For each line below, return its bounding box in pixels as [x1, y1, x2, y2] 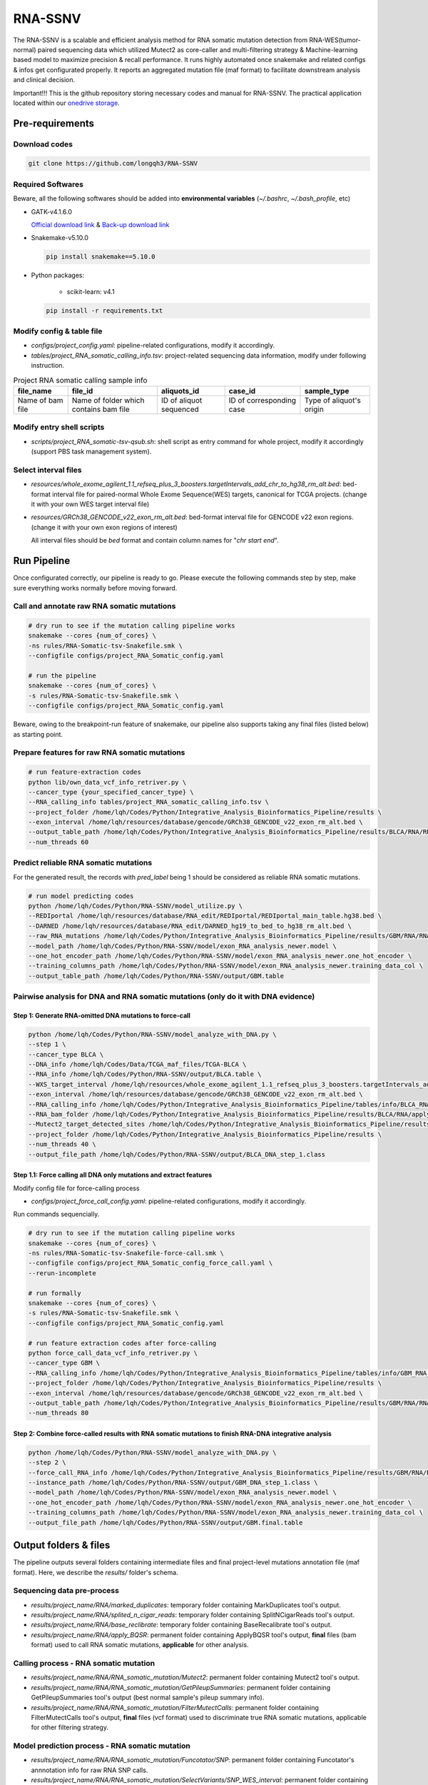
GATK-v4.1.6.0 [31, 207, 73, 216]
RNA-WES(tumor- [309, 36, 362, 44]
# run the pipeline [28, 672, 96, 680]
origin [304, 404, 324, 414]
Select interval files [13, 465, 82, 475]
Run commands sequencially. [13, 1210, 100, 1219]
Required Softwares [13, 179, 83, 189]
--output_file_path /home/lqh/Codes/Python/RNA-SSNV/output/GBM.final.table [28, 1518, 303, 1527]
